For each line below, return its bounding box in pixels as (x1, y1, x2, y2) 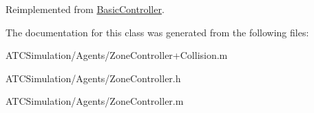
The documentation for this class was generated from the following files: (6, 25, 309, 39)
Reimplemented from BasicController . (6, 2, 165, 16)
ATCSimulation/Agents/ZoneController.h (6, 71, 181, 85)
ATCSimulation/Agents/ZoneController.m (6, 94, 184, 108)
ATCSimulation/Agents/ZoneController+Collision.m (6, 48, 228, 62)
